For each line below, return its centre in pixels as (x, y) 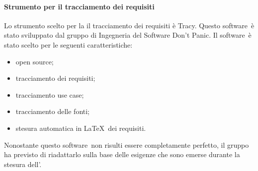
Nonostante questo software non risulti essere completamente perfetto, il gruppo (127, 144)
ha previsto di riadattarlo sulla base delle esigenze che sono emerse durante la (122, 154)
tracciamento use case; (50, 94)
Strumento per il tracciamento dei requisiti (79, 6)
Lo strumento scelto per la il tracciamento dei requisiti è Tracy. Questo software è (129, 25)
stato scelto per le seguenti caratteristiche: (68, 44)
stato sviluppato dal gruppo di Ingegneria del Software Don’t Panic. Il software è (128, 35)
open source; (35, 61)
